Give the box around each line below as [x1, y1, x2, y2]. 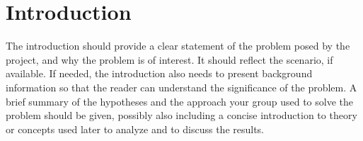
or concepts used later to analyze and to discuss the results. [6, 121, 265, 136]
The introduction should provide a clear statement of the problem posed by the [6, 38, 350, 53]
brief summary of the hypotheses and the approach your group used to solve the [6, 94, 353, 108]
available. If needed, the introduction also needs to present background [6, 66, 313, 81]
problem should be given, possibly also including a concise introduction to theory [6, 108, 357, 123]
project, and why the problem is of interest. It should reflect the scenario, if [6, 52, 333, 67]
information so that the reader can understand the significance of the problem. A [6, 79, 357, 94]
